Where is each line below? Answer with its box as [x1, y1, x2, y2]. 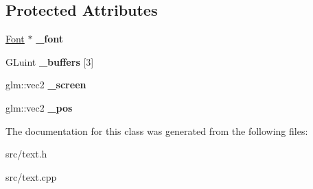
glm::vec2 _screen [5, 77, 86, 92]
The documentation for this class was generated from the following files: [5, 123, 308, 138]
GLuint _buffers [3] [5, 54, 94, 68]
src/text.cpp [5, 169, 57, 184]
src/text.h [5, 147, 47, 161]
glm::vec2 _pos [5, 100, 73, 114]
